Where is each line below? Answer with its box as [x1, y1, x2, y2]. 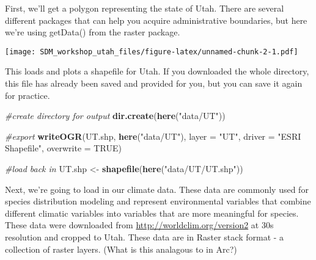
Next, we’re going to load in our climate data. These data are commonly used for [5, 182, 309, 195]
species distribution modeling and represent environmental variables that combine [5, 195, 311, 208]
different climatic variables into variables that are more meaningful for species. [5, 206, 299, 219]
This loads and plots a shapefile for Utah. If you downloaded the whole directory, [5, 65, 309, 78]
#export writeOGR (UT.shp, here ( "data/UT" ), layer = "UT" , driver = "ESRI [5, 129, 301, 142]
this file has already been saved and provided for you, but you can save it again [5, 77, 303, 90]
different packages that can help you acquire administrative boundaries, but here [5, 13, 307, 26]
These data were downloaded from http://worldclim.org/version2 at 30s [5, 218, 274, 231]
